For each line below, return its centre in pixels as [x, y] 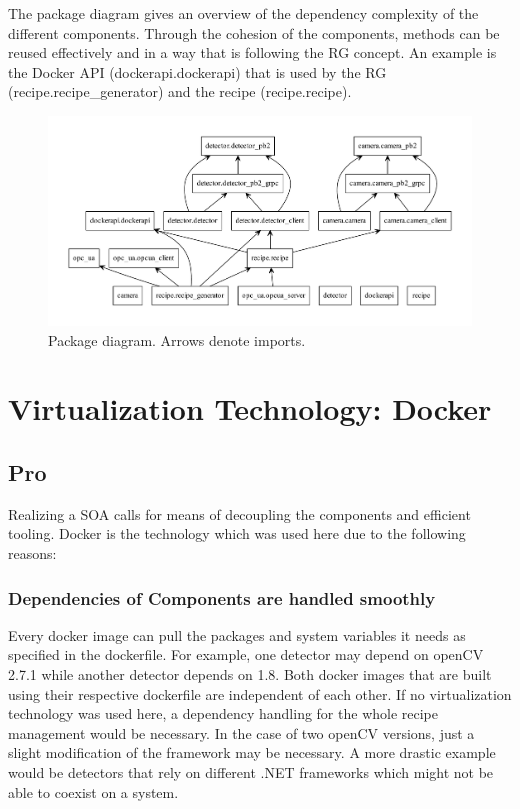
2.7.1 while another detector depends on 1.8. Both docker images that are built [250, 674]
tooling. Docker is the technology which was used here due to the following [237, 533]
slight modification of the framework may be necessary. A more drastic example [252, 752]
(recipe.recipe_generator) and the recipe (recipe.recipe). [180, 91]
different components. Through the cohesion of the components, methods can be [254, 32]
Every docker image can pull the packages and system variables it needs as [237, 634]
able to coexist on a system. [93, 791]
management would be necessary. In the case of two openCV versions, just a [241, 732]
